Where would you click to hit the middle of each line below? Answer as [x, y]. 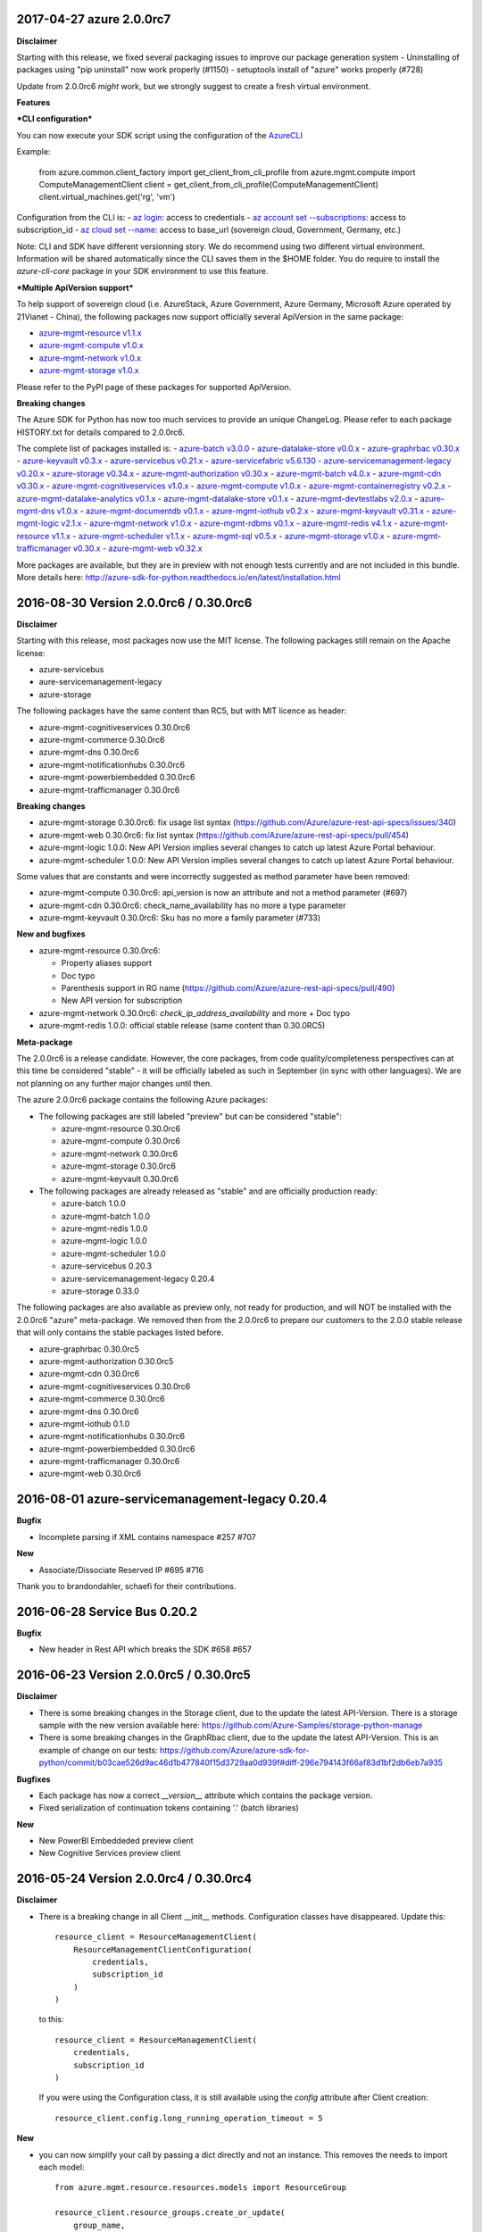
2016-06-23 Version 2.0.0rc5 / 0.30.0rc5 [134, 1675]
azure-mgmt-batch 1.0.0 [106, 1216]
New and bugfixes [51, 934]
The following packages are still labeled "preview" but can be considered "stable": [191, 1116]
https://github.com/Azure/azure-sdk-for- [234, 1750]
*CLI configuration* [54, 119]
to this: [51, 2020]
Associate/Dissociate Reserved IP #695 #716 [121, 1570]
